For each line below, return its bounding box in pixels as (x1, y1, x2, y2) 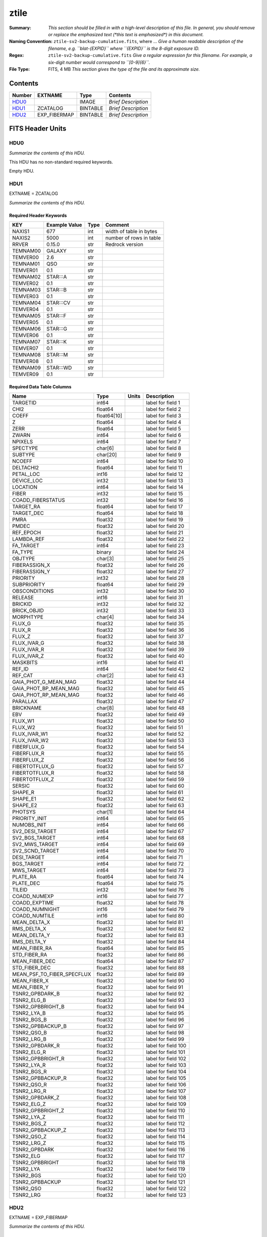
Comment (105, 222, 130, 229)
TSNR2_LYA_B (12, 1010, 46, 1017)
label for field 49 (146, 711, 185, 718)
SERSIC (12, 782, 30, 789)
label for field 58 (146, 769, 184, 776)
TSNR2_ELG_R (12, 1049, 46, 1056)
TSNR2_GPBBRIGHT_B (12, 1003, 65, 1010)
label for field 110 (146, 1107, 185, 1114)
